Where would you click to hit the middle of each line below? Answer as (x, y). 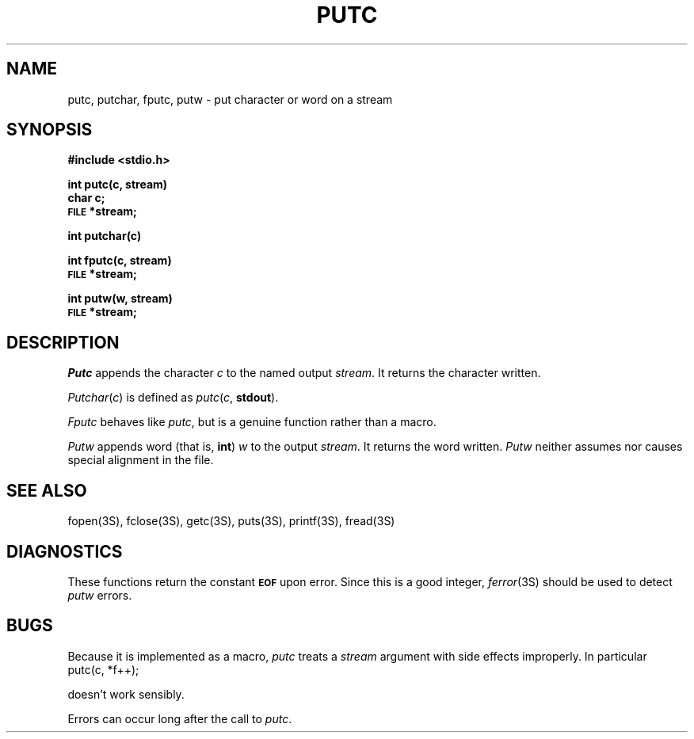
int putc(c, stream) (118, 185)
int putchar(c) (105, 236)
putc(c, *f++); (103, 669)
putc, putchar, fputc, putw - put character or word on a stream (230, 99)
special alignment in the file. (141, 460)
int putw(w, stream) (120, 299)
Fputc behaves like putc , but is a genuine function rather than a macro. (252, 422)
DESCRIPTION (63, 342)
